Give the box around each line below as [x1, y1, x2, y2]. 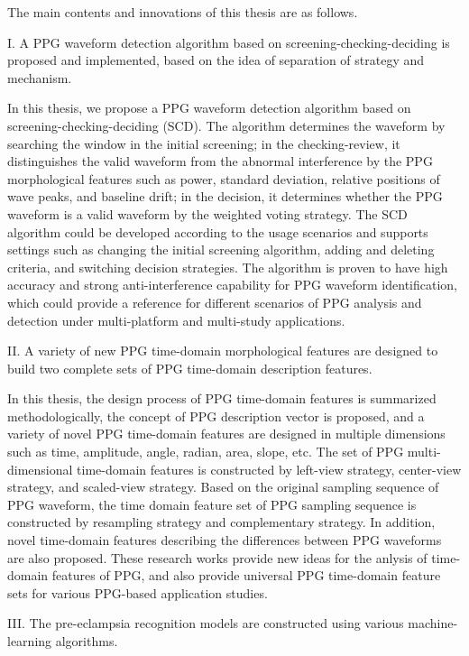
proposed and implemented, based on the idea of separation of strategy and [7, 51, 425, 69]
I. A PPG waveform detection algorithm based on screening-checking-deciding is [7, 32, 450, 51]
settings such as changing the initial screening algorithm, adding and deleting [7, 240, 435, 259]
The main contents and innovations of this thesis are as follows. [7, 3, 358, 21]
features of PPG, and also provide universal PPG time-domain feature [51, 566, 441, 585]
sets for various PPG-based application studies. [7, 583, 268, 602]
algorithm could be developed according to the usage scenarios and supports [7, 222, 428, 241]
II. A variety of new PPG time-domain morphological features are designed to [7, 341, 438, 360]
